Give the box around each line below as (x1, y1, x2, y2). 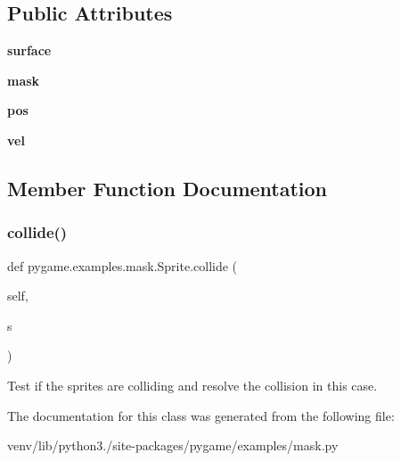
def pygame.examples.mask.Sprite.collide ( (7, 256, 238, 275)
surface (7, 41, 52, 60)
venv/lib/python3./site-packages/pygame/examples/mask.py (7, 436, 339, 455)
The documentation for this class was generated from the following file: (7, 406, 395, 424)
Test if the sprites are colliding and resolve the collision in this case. (7, 375, 378, 394)
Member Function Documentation (7, 174, 328, 202)
